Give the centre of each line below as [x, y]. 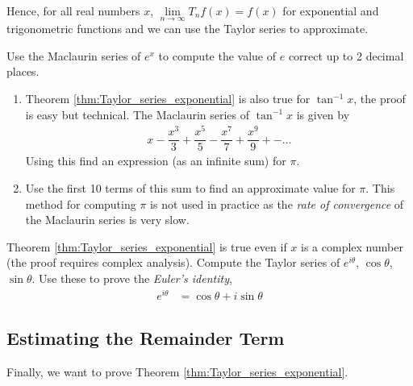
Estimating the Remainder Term [146, 338]
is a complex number [352, 246]
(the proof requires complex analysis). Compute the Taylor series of [173, 262]
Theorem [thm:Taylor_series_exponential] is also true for [168, 98]
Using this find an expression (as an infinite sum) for [156, 161]
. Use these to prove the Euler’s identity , [132, 278]
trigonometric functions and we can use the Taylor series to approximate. [188, 29]
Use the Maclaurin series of [74, 55]
